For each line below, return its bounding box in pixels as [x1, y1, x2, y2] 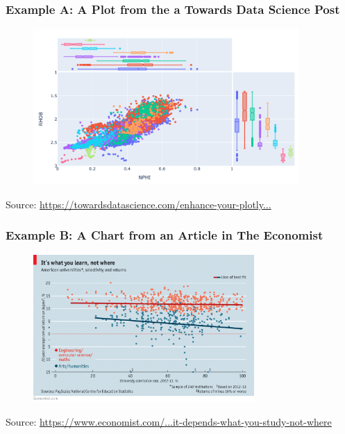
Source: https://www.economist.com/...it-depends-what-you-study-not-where [6, 414, 332, 428]
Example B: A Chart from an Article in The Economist [6, 226, 323, 244]
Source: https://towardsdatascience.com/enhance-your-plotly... [6, 197, 271, 211]
